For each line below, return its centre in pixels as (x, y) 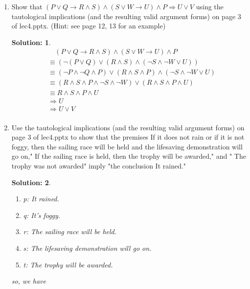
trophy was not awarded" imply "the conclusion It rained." (99, 166)
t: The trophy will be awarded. (68, 264)
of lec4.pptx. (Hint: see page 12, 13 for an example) (89, 26)
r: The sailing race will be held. (70, 231)
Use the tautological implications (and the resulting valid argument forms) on (128, 127)
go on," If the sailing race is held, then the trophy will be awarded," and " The (129, 156)
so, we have (29, 281)
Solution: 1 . (31, 42)
